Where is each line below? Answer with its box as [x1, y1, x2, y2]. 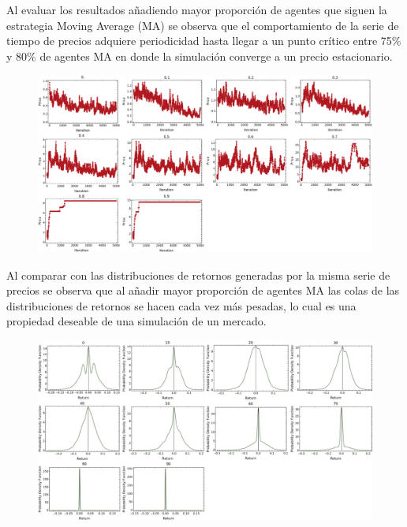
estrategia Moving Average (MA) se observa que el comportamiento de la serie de [6, 17, 399, 33]
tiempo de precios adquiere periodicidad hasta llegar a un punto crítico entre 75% [6, 32, 401, 49]
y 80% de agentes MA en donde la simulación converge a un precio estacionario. [6, 47, 393, 64]
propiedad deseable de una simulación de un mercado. [6, 313, 267, 329]
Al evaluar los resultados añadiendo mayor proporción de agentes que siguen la [6, 2, 387, 17]
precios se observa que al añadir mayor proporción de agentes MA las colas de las [6, 282, 400, 299]
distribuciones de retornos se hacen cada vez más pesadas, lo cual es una [6, 297, 357, 314]
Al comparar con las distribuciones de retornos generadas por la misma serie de [6, 266, 390, 283]
